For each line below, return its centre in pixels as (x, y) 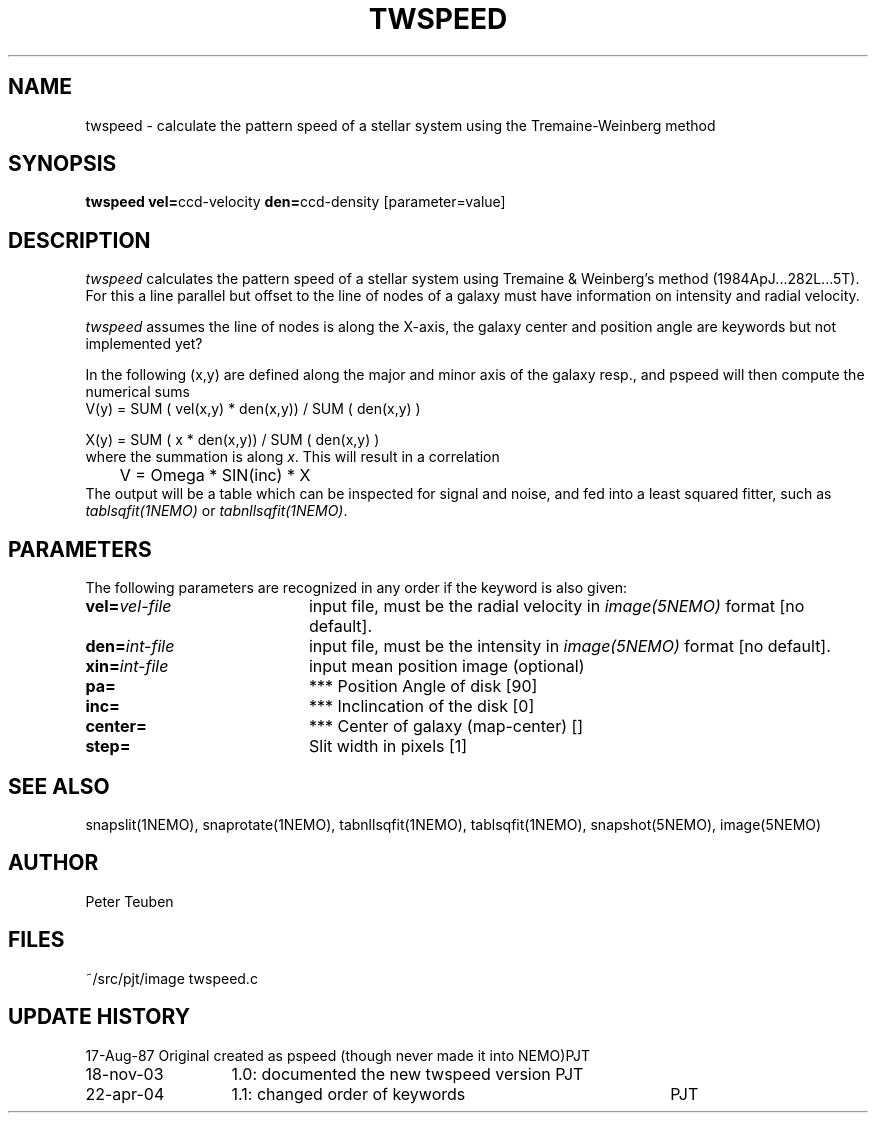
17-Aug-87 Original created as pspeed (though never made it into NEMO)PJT (338, 1055)
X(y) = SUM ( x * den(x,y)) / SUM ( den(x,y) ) (232, 440)
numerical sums (137, 392)
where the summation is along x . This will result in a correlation (292, 457)
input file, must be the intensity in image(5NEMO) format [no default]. (569, 646)
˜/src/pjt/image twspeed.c (171, 978)
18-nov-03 (124, 1073)
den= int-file (130, 646)
